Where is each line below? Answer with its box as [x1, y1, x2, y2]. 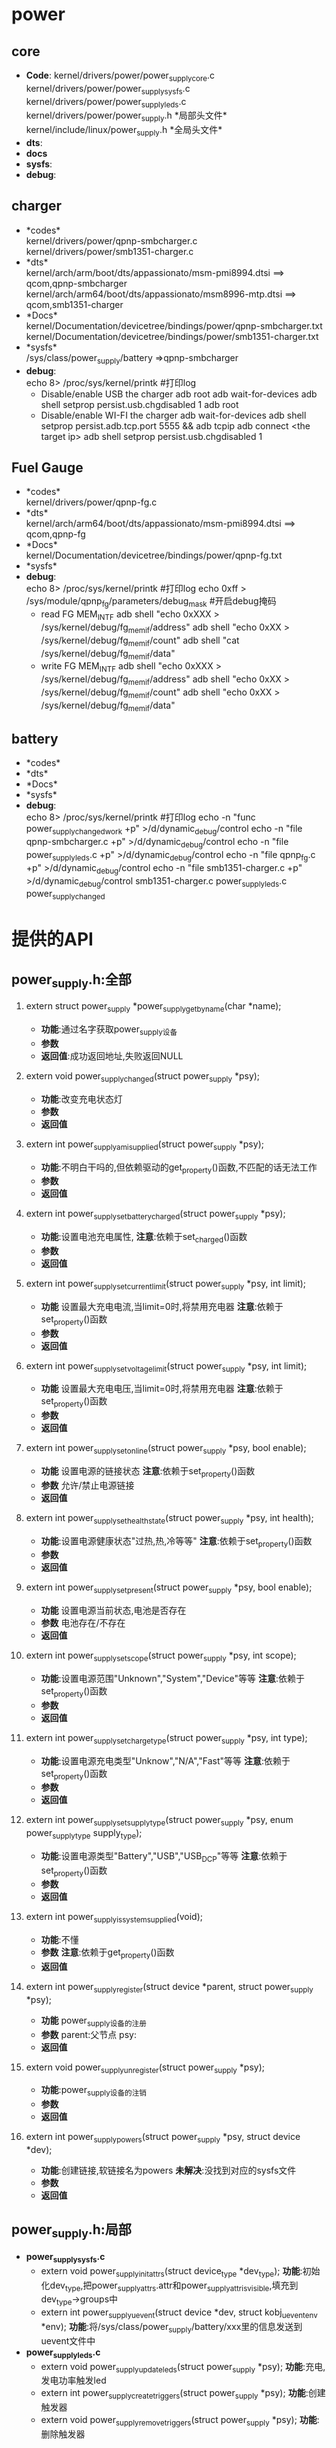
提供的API [11, 928, 94, 951]
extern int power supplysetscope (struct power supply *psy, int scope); [25, 1649, 297, 1663]
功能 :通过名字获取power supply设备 [40, 1023, 178, 1037]
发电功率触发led [40, 2374, 107, 2387]
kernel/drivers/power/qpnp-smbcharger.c [25, 234, 198, 247]
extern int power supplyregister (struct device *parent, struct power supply [25, 1981, 314, 1995]
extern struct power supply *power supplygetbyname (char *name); [25, 1000, 282, 1015]
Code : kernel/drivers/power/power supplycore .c [25, 69, 216, 83]
